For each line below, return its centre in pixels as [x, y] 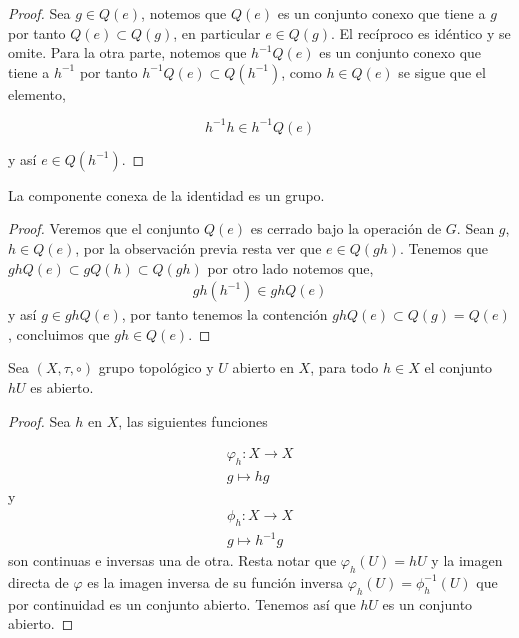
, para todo [344, 367]
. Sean [475, 228]
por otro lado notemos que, [290, 267]
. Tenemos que [443, 248]
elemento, [37, 93]
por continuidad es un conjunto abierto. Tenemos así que [182, 603]
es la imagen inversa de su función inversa [215, 581]
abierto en [263, 367]
